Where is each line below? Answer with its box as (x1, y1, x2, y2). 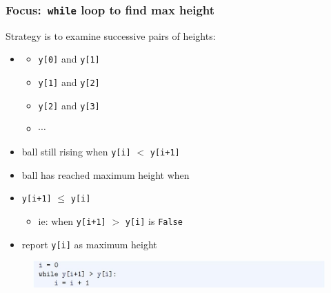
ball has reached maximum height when (21, 167, 190, 182)
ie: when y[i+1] (38, 213, 106, 228)
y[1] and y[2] (38, 75, 100, 89)
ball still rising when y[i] (21, 144, 131, 158)
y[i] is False (125, 213, 183, 228)
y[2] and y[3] (38, 98, 100, 112)
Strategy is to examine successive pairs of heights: (6, 28, 216, 43)
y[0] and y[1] (38, 52, 100, 66)
